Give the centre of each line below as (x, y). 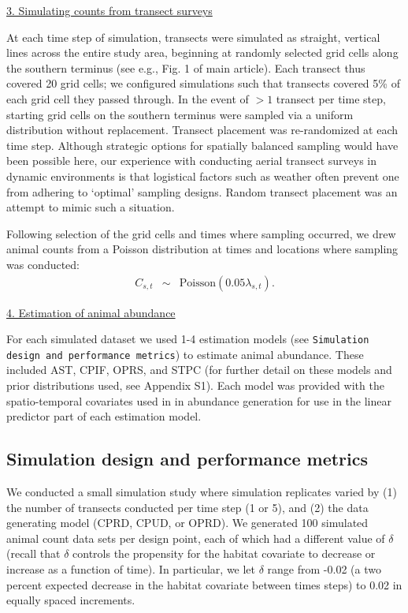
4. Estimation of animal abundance (91, 312)
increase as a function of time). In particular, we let (131, 568)
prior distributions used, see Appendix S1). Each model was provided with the (195, 385)
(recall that (33, 553)
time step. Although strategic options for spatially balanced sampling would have (202, 145)
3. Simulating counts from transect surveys (109, 10)
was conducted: (43, 264)
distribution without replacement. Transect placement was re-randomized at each (202, 130)
